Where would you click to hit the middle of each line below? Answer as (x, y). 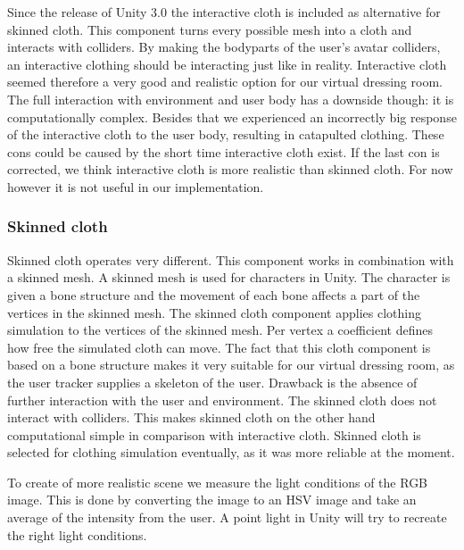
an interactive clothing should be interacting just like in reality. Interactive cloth (227, 64)
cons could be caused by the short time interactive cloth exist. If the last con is (224, 151)
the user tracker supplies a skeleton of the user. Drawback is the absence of (212, 382)
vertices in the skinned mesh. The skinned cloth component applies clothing (214, 312)
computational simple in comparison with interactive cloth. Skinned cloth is (214, 434)
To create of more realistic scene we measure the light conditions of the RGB (218, 482)
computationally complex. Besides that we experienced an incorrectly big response (232, 117)
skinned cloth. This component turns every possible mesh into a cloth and (210, 29)
